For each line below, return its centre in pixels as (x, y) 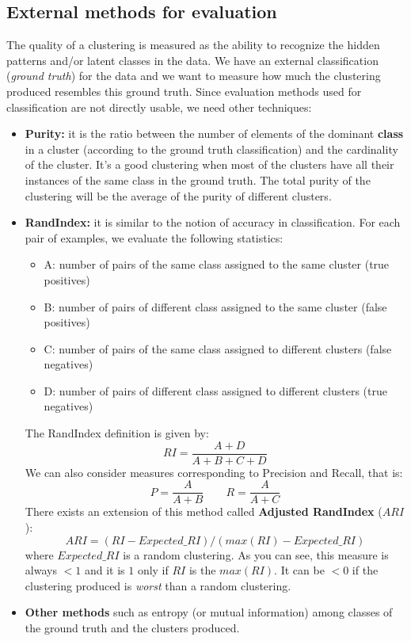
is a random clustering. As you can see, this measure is (256, 554)
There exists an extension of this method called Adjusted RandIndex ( (204, 511)
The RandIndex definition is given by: (117, 433)
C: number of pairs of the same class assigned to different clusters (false (218, 348)
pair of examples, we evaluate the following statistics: (154, 237)
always (41, 570)
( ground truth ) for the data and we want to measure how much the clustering (194, 76)
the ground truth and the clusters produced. (132, 627)
